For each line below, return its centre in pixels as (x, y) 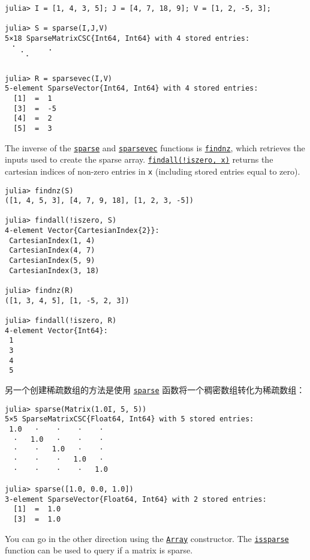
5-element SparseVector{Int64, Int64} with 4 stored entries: (132, 89)
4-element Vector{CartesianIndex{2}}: (82, 231)
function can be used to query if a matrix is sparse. (99, 550)
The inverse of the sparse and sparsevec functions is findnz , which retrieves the (155, 147)
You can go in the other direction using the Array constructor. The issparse (147, 538)
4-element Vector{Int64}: (56, 330)
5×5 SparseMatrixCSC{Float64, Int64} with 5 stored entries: (130, 419)
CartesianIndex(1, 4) (52, 240)
